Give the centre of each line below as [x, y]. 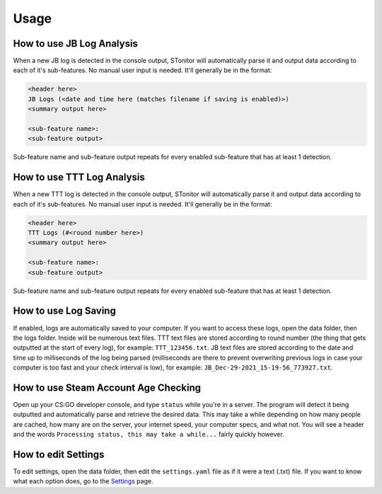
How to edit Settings [59, 454]
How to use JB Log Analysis [75, 44]
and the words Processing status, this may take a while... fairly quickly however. [149, 435]
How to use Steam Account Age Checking [107, 387]
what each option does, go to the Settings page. [83, 481]
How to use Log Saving [64, 311]
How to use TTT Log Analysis [79, 177]
